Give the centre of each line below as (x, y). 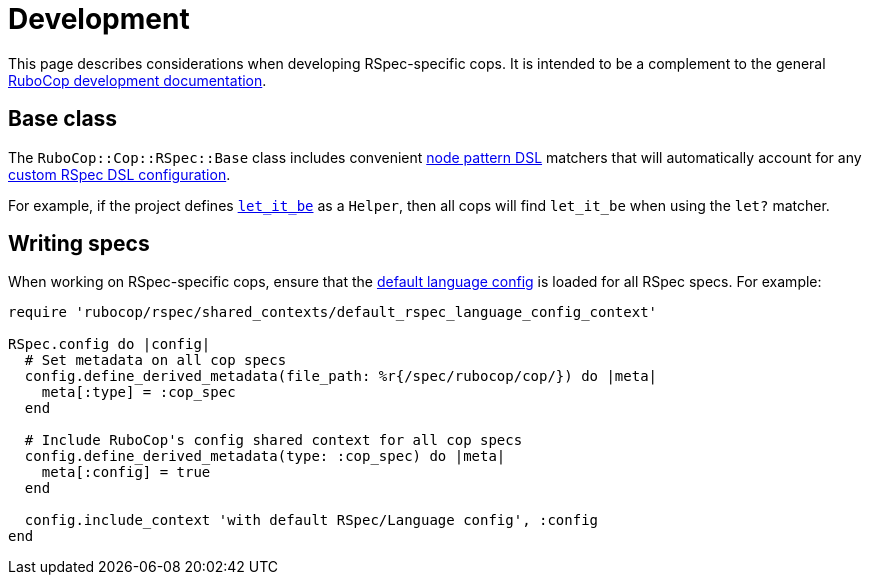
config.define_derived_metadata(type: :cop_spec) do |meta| (265, 456)
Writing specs (79, 244)
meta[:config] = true (126, 472)
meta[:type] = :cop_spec (138, 392)
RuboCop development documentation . (137, 80)
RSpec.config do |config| (109, 344)
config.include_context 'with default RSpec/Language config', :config (311, 520)
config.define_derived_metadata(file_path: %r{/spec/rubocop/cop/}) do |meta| (341, 376)
